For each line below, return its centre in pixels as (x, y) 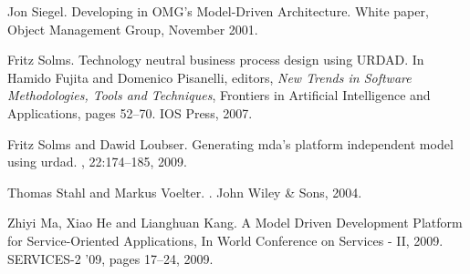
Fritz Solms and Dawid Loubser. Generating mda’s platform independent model (230, 143)
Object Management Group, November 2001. (133, 29)
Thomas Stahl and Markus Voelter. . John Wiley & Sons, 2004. (185, 192)
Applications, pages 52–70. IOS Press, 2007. (130, 112)
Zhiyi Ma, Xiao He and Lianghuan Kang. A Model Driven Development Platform (235, 223)
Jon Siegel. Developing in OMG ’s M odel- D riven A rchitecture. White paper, (218, 11)
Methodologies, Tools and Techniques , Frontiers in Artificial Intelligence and (219, 95)
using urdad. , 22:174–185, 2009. (97, 162)
